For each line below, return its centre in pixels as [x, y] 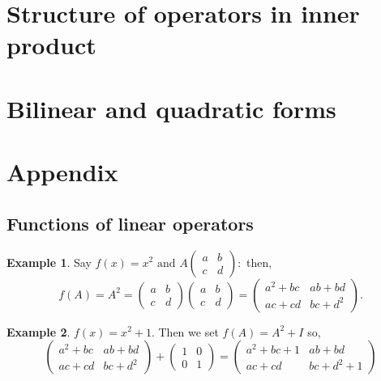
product [51, 45]
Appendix [62, 172]
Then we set [188, 331]
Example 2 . [39, 331]
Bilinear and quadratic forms [171, 108]
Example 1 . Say [49, 262]
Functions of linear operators [130, 223]
